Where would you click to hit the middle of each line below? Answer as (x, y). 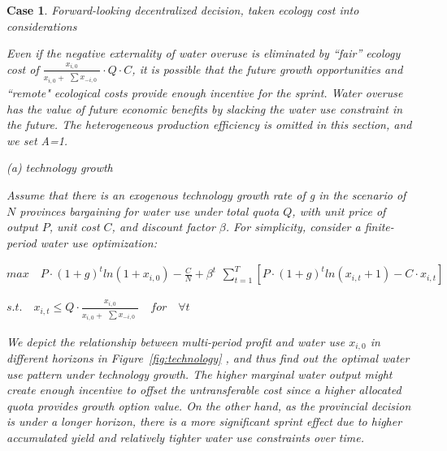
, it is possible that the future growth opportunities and (267, 69)
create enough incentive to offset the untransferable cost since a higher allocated (204, 390)
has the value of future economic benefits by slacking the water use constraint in (205, 108)
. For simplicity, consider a (293, 227)
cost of (23, 69)
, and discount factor (163, 227)
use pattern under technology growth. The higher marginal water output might (200, 374)
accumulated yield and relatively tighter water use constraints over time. (185, 437)
